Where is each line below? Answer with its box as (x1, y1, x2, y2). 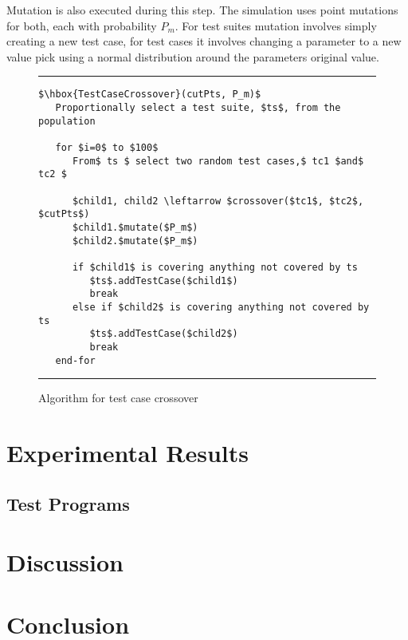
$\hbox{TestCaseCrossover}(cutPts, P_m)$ (38, 89, 261, 101)
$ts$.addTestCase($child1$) (89, 275, 238, 286)
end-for (55, 354, 96, 366)
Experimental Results (6, 436, 249, 468)
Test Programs (6, 491, 130, 516)
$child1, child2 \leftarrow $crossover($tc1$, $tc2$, (72, 195, 364, 207)
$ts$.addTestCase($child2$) (89, 328, 238, 340)
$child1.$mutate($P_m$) (72, 221, 198, 233)
